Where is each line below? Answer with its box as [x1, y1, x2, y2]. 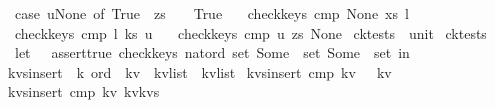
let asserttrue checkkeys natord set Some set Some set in [14, 42, 410, 63]
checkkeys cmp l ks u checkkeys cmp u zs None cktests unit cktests [14, 22, 487, 43]
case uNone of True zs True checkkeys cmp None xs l [14, 3, 409, 23]
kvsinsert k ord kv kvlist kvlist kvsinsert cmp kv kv [7, 61, 392, 82]
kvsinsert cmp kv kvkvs [7, 81, 160, 102]
